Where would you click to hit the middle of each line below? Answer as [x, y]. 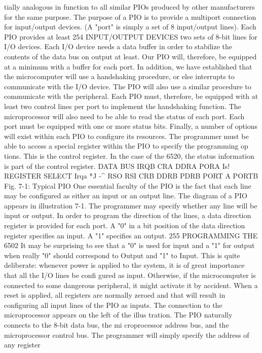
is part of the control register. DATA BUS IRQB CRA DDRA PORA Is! [117, 166]
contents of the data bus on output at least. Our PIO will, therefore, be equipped [130, 56]
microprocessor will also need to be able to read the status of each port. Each [124, 116]
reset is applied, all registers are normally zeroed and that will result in [115, 295]
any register [22, 345]
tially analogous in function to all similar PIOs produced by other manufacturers [129, 7]
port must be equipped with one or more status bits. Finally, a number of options [131, 126]
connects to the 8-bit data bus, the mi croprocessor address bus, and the [117, 325]
